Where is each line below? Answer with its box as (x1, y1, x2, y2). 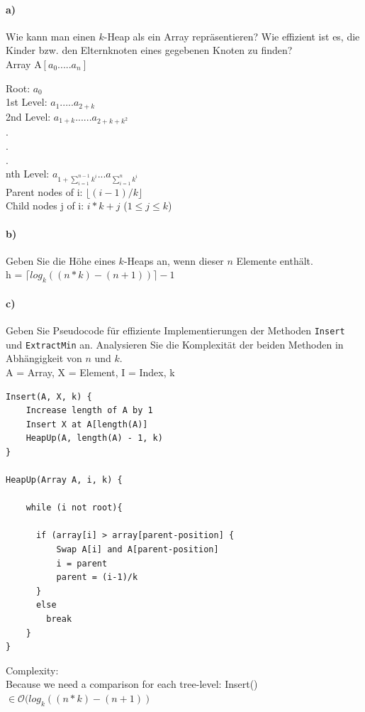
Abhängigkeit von (6, 351, 82, 366)
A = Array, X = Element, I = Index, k (6, 364, 175, 379)
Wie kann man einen (6, 28, 96, 43)
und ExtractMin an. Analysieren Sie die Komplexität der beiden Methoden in (6, 336, 344, 351)
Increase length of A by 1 (26, 405, 153, 416)
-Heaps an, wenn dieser (123, 253, 224, 268)
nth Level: (6, 166, 50, 181)
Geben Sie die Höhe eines (6, 253, 116, 268)
